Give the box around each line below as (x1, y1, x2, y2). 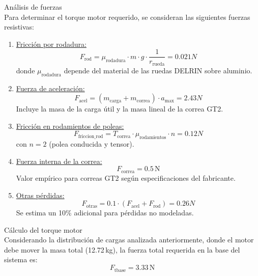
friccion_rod (78, 133, 103, 139)
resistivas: (4, 21, 34, 32)
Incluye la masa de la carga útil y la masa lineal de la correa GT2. (16, 103, 223, 114)
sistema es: (4, 254, 38, 265)
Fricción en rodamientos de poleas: (16, 120, 124, 131)
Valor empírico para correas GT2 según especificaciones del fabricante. (16, 172, 236, 183)
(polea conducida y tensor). (49, 139, 134, 149)
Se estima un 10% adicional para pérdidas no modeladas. (16, 207, 194, 218)
